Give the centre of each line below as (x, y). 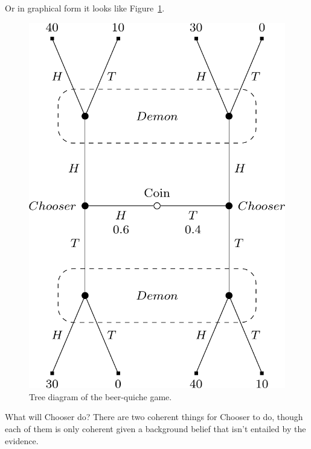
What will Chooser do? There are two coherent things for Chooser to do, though (154, 417)
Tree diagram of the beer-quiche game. (101, 396)
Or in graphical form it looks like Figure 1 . (85, 8)
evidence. (22, 440)
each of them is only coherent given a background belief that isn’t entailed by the (155, 428)
